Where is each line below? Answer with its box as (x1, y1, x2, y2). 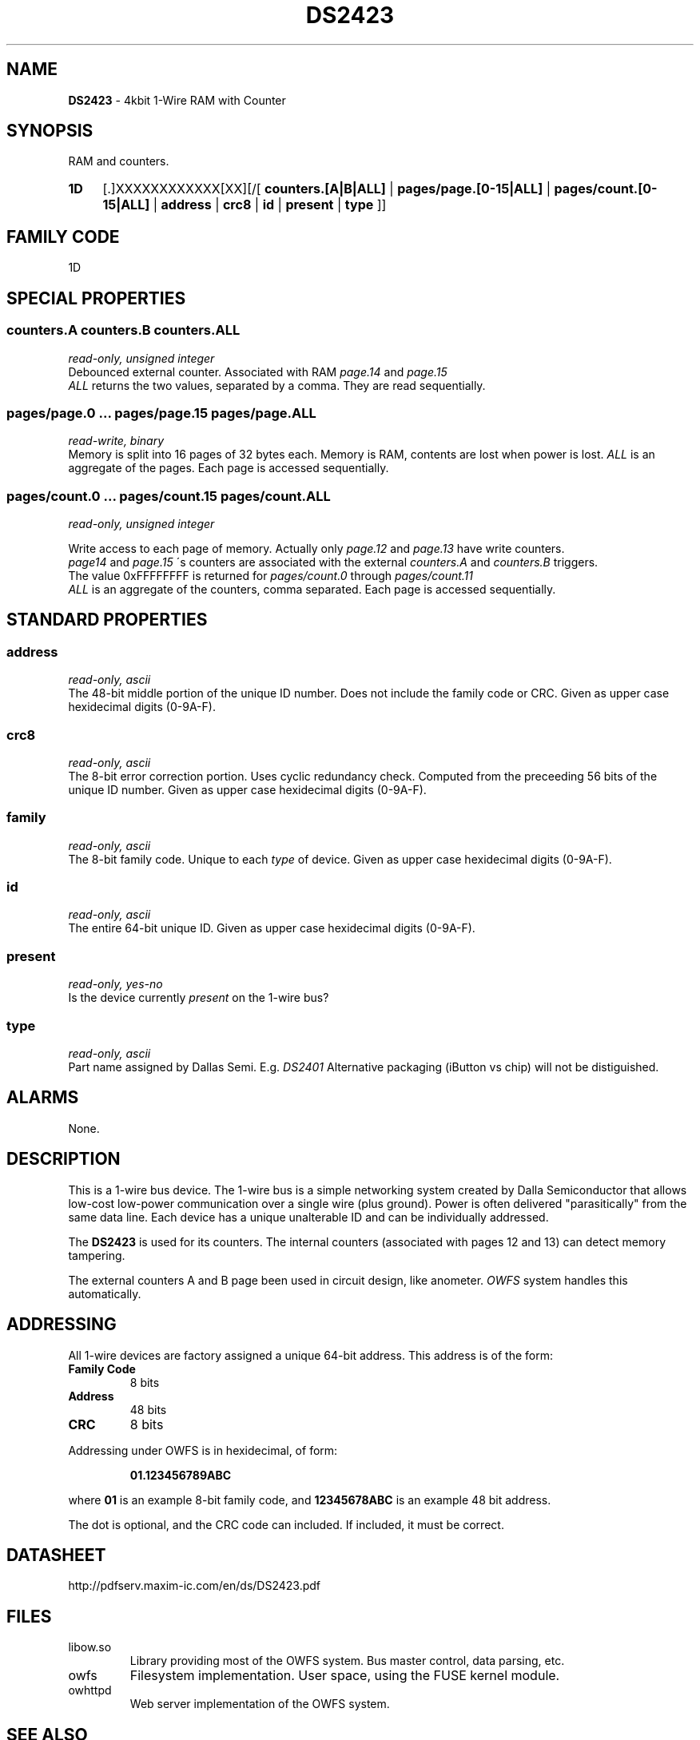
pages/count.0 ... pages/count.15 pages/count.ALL (6, 487, 331, 504)
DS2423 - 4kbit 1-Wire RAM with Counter (68, 93, 286, 107)
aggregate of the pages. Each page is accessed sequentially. (68, 461, 389, 475)
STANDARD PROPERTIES (6, 610, 208, 630)
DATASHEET (6, 1544, 106, 1565)
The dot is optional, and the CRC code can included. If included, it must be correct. (68, 1517, 504, 1531)
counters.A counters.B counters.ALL (6, 322, 241, 339)
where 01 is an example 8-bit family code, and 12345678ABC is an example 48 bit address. (68, 1492, 551, 1507)
